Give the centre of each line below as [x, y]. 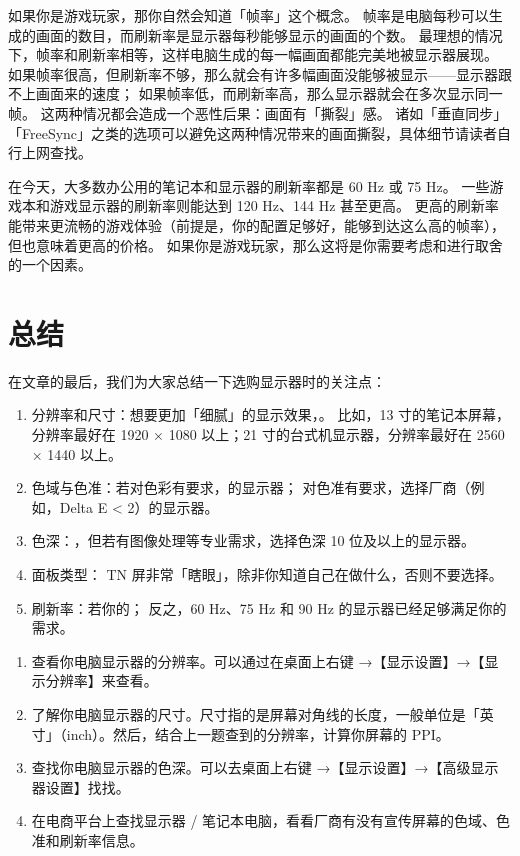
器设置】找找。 [80, 786]
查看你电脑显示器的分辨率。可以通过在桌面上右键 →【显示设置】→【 [258, 660]
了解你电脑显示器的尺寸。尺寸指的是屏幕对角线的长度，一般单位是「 [255, 713]
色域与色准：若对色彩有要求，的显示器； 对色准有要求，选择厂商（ [251, 487]
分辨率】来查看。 [101, 680]
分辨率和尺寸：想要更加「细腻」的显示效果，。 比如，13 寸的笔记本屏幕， [271, 414]
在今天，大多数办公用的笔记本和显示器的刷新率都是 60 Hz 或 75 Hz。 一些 [249, 185]
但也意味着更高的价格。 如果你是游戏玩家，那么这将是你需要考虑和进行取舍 [255, 244]
